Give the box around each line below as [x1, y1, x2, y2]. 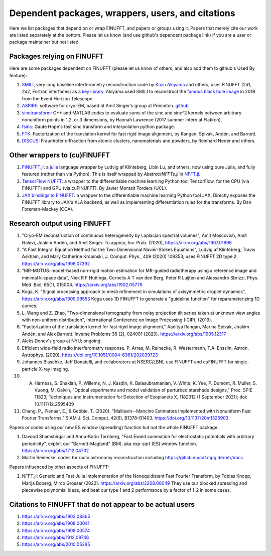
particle [22, 366, 38, 372]
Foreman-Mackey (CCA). [22, 206, 74, 212]
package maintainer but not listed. [9, 39, 80, 45]
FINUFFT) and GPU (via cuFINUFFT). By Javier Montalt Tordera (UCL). [22, 185, 168, 191]
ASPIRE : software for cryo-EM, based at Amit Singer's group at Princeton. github [22, 103, 189, 109]
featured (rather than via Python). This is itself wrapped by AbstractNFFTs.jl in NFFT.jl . [22, 171, 201, 177]
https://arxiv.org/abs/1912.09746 [22, 534, 89, 540]
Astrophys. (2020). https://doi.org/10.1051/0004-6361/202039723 [22, 352, 158, 358]
